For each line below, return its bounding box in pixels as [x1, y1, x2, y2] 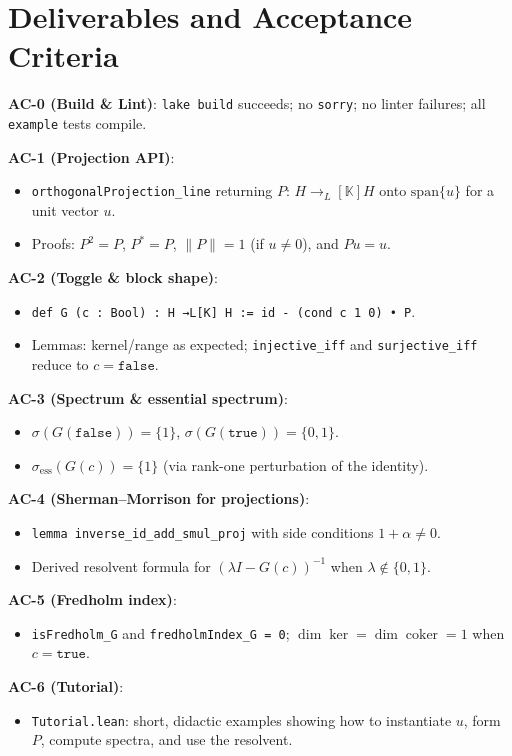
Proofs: [31, 233, 75, 254]
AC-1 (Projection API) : [8, 146, 175, 167]
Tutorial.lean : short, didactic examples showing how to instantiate [31, 709, 452, 730]
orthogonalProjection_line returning [31, 180, 273, 201]
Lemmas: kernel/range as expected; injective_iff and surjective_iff [31, 334, 478, 355]
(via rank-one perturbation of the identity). [163, 454, 429, 475]
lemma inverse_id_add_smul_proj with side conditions [31, 521, 374, 542]
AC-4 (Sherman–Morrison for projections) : [8, 488, 310, 509]
